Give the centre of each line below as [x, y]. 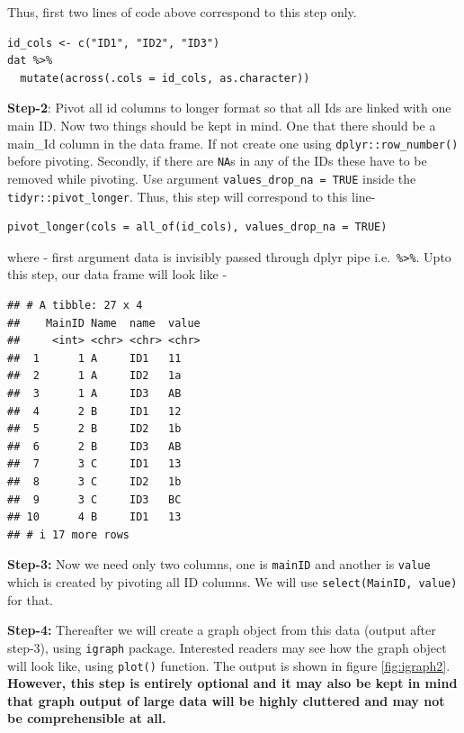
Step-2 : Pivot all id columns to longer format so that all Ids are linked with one [229, 108]
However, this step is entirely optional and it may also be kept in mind [232, 683]
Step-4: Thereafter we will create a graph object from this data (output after [222, 630]
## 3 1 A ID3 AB [94, 394]
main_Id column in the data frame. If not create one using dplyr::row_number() [233, 143]
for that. [31, 599]
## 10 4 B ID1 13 [94, 517]
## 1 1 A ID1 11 [94, 358]
